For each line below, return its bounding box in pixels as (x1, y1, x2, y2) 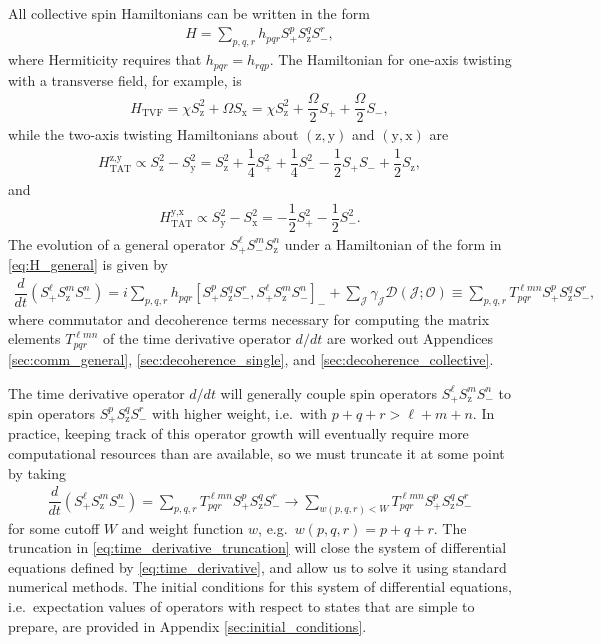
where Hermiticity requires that (8, 49, 202, 70)
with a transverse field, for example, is (8, 69, 242, 90)
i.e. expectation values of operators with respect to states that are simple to (8, 595, 475, 616)
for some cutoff (8, 517, 100, 538)
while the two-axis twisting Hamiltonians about (8, 124, 299, 145)
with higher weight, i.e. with (152, 402, 328, 423)
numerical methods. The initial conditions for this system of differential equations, (8, 576, 512, 597)
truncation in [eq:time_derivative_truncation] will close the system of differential (8, 537, 507, 558)
